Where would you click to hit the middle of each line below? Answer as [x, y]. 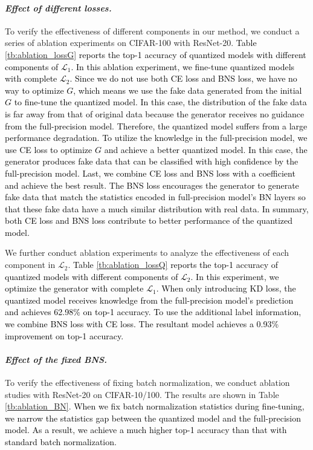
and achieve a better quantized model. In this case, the [206, 149]
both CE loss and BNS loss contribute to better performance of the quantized [149, 220]
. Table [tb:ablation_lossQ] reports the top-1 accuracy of [173, 265]
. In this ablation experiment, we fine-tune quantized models [183, 66]
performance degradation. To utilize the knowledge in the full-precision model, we [156, 138]
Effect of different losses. [58, 8]
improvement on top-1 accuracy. [64, 335]
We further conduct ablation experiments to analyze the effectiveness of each [147, 253]
